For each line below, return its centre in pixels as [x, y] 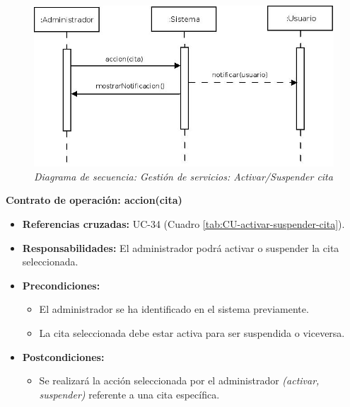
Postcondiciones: [63, 356]
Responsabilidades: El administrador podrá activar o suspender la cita [181, 247]
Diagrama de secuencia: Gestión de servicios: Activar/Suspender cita [183, 176]
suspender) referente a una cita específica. [129, 394]
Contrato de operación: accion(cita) [94, 200]
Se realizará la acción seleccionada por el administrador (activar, [179, 380]
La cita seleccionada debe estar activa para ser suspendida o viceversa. [192, 332]
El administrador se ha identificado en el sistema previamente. [174, 309]
